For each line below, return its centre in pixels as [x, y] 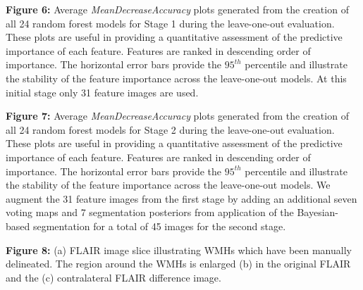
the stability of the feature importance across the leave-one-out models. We [168, 185]
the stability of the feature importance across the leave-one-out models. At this [176, 78]
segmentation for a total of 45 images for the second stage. [159, 226]
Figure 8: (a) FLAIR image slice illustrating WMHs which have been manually [179, 250]
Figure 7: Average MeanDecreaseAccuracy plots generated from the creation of [177, 116]
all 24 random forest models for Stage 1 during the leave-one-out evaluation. [170, 23]
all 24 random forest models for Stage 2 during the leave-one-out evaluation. [170, 129]
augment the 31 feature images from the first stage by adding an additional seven [181, 198]
